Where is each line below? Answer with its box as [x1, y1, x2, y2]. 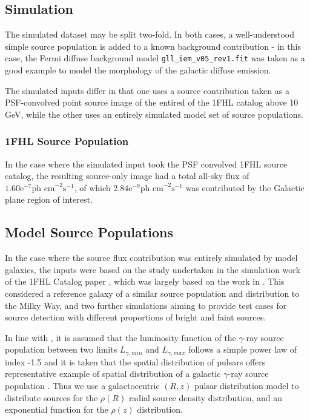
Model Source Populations [5, 223, 173, 242]
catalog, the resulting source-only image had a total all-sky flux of [5, 169, 249, 182]
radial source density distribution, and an [128, 391, 283, 404]
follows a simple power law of [188, 343, 297, 356]
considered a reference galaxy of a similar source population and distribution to [5, 287, 300, 299]
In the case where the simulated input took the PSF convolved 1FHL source [5, 157, 288, 170]
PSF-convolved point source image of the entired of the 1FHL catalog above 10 [5, 96, 298, 109]
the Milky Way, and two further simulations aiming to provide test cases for [5, 299, 287, 311]
